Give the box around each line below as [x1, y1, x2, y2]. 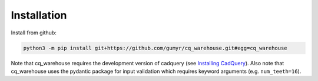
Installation [11, 9, 67, 22]
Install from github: [11, 29, 57, 36]
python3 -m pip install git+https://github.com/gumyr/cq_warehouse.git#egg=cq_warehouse [23, 44, 288, 51]
